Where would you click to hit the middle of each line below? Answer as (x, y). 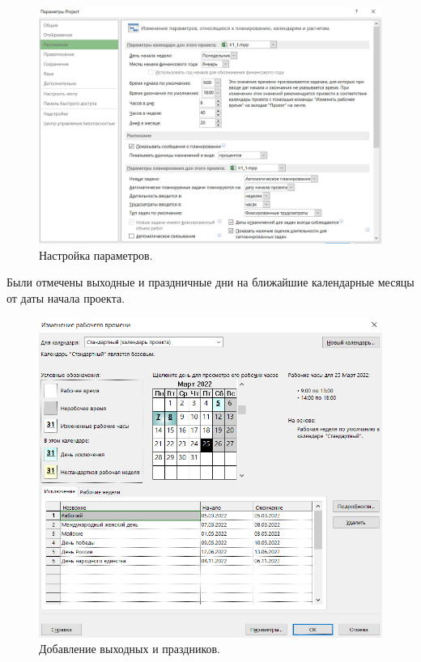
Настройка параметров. (96, 255)
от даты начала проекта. (66, 297)
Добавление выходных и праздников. (130, 649)
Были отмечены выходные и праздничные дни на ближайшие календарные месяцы (210, 282)
